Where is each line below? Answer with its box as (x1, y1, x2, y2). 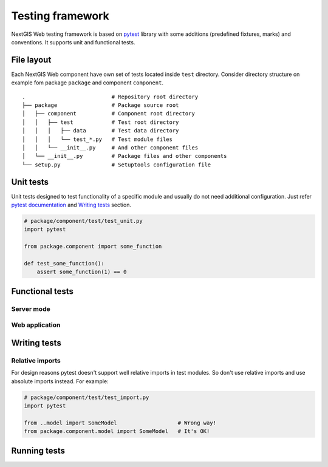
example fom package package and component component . (11, 79, 164, 86)
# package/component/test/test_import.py (24, 394, 149, 401)
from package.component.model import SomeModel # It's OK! (24, 428, 210, 435)
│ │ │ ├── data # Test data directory (22, 128, 179, 134)
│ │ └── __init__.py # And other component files (22, 144, 199, 151)
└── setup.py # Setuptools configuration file (22, 161, 211, 168)
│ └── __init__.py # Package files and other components (22, 152, 227, 160)
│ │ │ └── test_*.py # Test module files (22, 135, 173, 143)
